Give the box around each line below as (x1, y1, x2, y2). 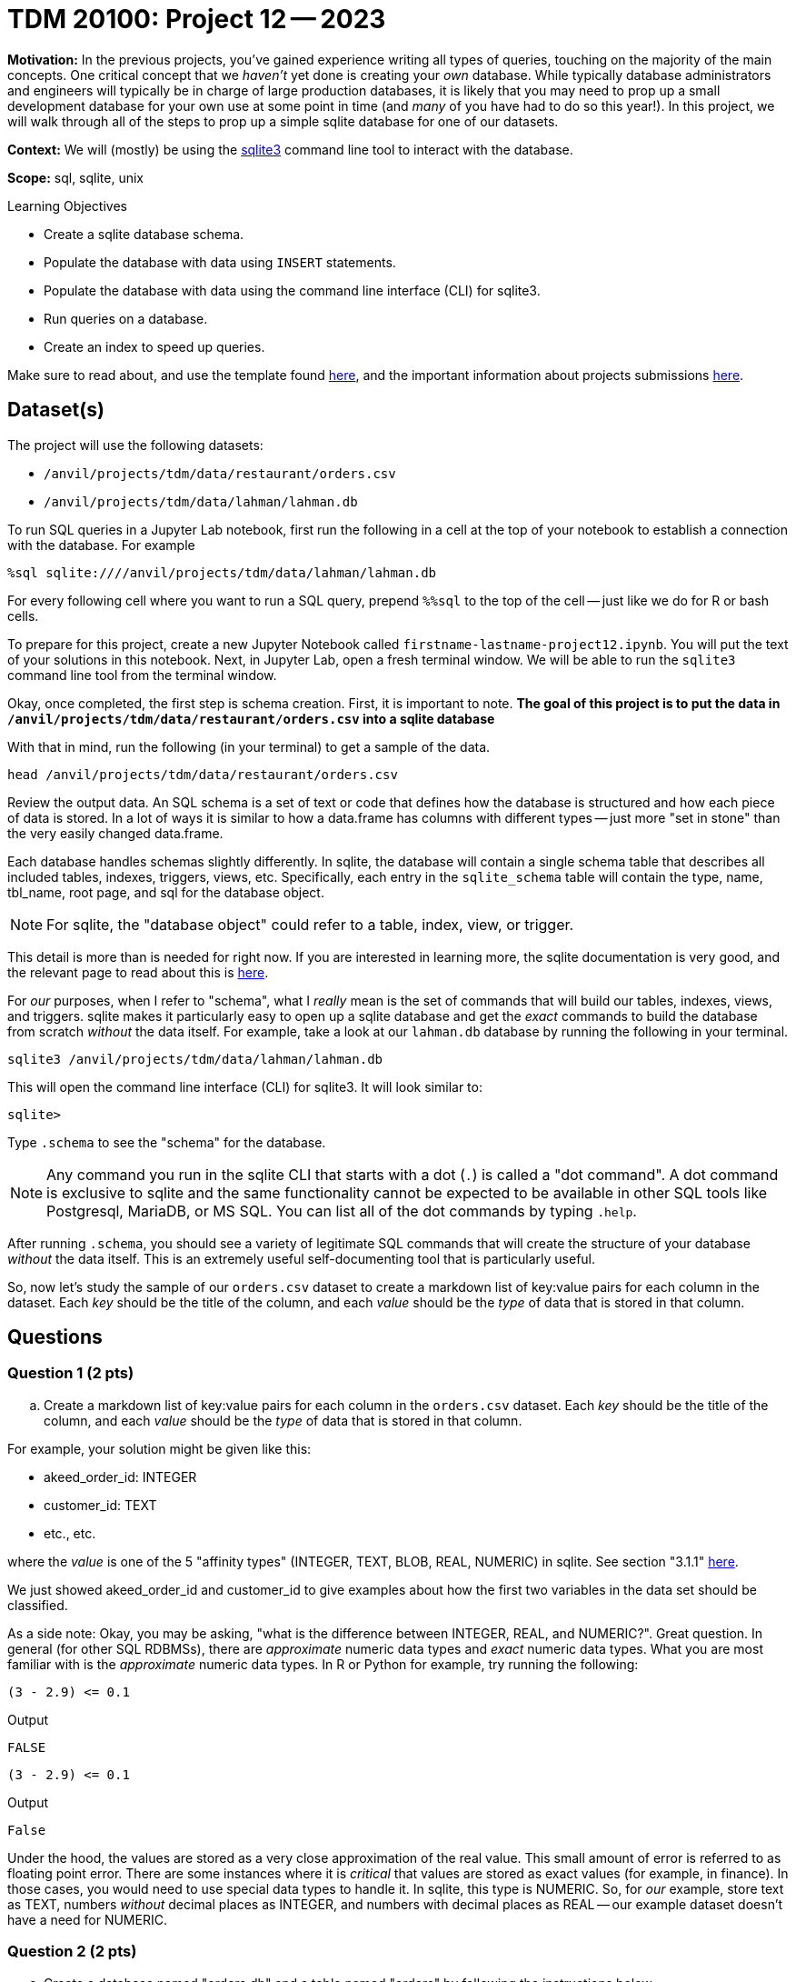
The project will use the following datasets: (7, 436, 264, 453)
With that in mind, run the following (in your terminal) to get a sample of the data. (7, 738, 491, 755)
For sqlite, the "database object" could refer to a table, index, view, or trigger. (46, 915, 574, 934)
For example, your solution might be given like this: (7, 1440, 312, 1456)
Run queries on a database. (44, 310, 208, 326)
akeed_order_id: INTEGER (44, 1468, 197, 1485)
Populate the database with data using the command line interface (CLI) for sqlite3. (44, 282, 541, 298)
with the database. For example (7, 536, 195, 553)
